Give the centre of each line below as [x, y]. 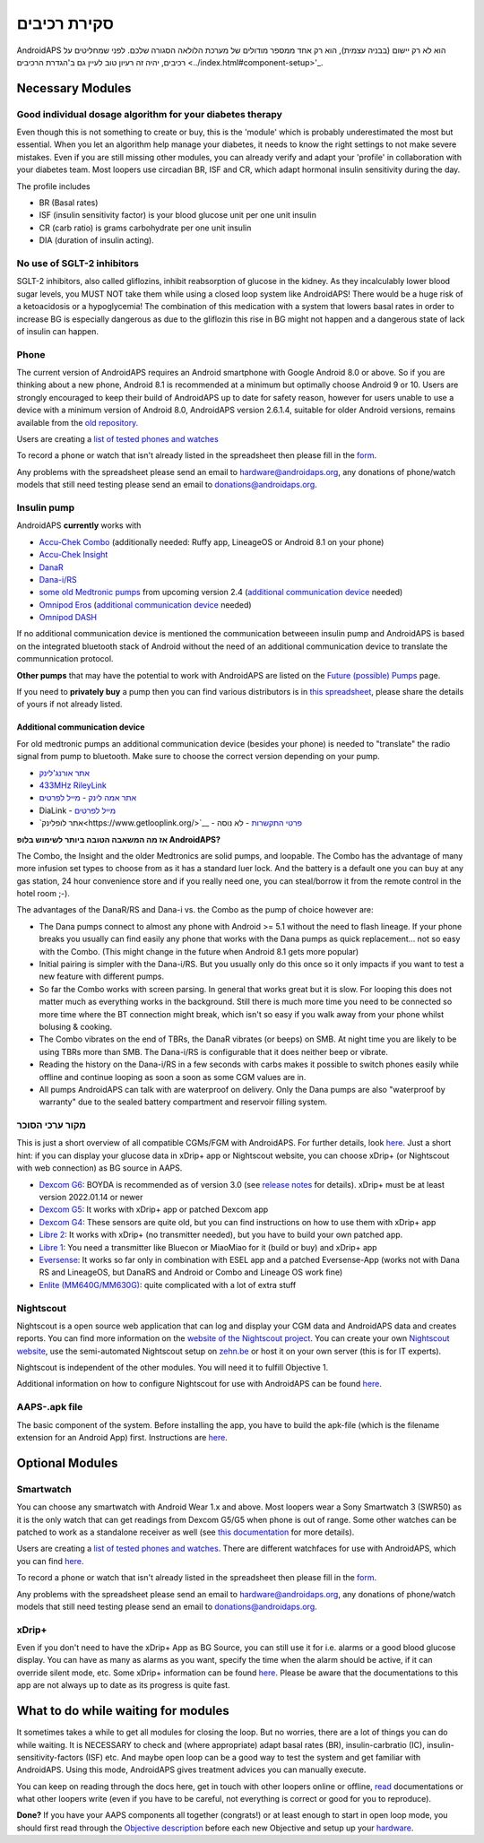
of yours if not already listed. [69, 705]
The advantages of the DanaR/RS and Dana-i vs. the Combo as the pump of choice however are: [195, 910]
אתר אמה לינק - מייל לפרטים [88, 798]
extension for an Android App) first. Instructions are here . [122, 1438]
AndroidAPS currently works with [79, 525]
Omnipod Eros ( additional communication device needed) [145, 604]
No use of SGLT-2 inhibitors [78, 263]
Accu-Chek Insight [73, 555]
